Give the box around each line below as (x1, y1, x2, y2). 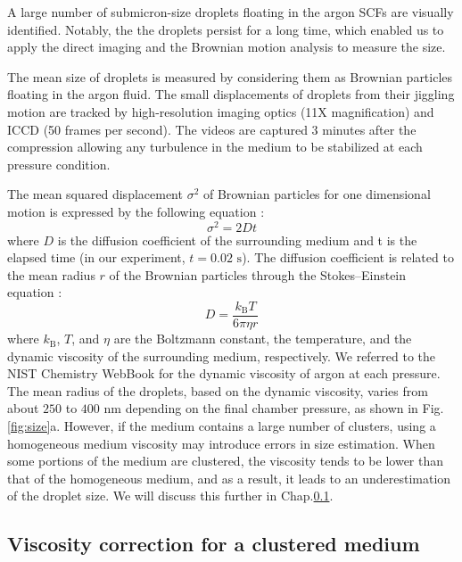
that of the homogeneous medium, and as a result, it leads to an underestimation (7, 468, 451, 487)
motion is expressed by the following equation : (7, 202, 265, 220)
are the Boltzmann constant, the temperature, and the (113, 329, 412, 348)
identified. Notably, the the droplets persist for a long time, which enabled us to (7, 20, 444, 38)
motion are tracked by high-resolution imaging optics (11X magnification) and (7, 102, 434, 120)
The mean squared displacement (7, 185, 183, 203)
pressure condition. (7, 154, 111, 173)
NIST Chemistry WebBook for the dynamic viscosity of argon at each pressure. (7, 364, 441, 383)
